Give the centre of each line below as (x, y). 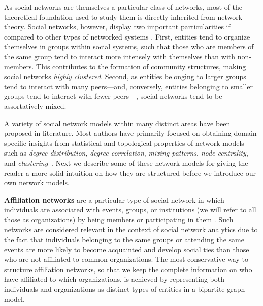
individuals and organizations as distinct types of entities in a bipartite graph (125, 289)
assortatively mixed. (35, 106)
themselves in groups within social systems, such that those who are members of (129, 46)
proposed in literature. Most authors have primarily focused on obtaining (118, 133)
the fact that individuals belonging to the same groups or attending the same (124, 239)
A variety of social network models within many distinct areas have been (117, 123)
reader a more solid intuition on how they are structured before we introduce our (130, 173)
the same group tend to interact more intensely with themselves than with (120, 56)
